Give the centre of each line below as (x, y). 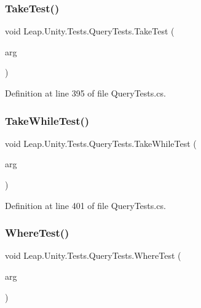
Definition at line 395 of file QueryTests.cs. (85, 93)
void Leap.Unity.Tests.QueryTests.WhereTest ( (93, 255)
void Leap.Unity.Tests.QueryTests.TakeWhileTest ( (101, 143)
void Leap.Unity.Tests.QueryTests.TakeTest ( (90, 31)
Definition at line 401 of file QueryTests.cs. (85, 205)
